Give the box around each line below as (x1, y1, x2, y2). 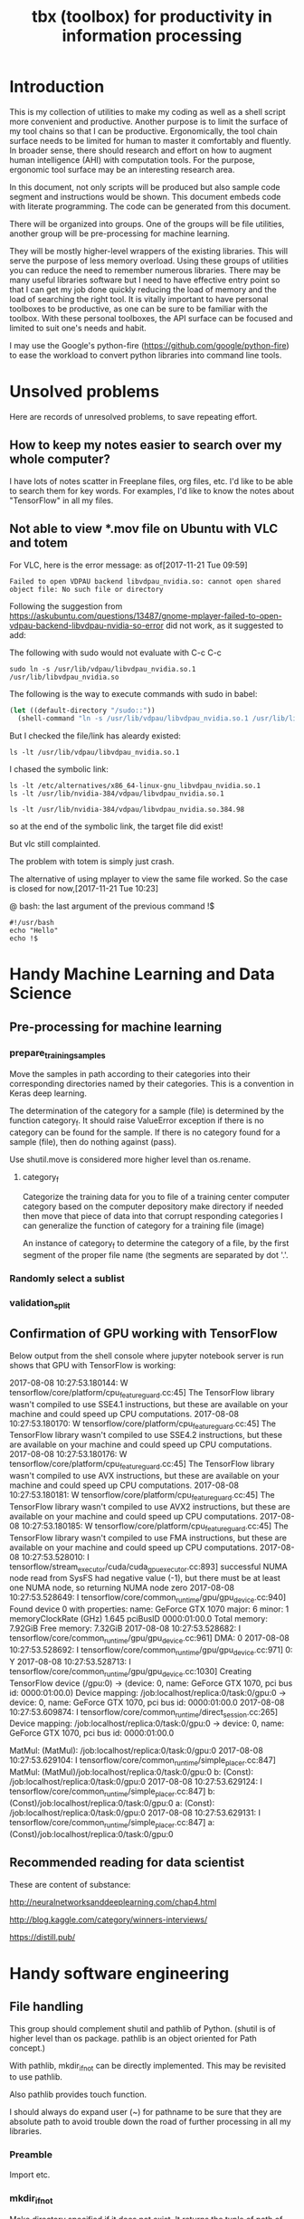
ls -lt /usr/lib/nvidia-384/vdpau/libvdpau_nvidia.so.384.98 (9, 805, 245, 814)
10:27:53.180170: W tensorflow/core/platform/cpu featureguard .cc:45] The (9, 1418, 277, 1431)
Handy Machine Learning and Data (9, 964, 276, 985)
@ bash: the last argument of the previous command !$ (9, 900, 215, 911)
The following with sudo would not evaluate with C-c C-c (9, 647, 222, 658)
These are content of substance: (9, 1879, 131, 1890)
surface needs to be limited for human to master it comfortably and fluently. (9, 135, 291, 146)
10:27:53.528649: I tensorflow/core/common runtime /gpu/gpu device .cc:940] (9, 1592, 287, 1605)
